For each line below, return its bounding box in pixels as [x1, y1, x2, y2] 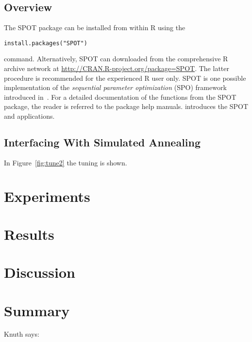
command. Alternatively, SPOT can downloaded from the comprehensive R [4, 54, 228, 64]
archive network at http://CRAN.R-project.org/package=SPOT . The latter [4, 63, 229, 73]
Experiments [4, 186, 90, 206]
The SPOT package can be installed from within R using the [4, 22, 185, 33]
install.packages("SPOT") [4, 39, 87, 47]
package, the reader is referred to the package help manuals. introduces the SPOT [4, 101, 249, 111]
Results [4, 224, 54, 244]
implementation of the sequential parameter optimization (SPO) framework [4, 82, 227, 92]
